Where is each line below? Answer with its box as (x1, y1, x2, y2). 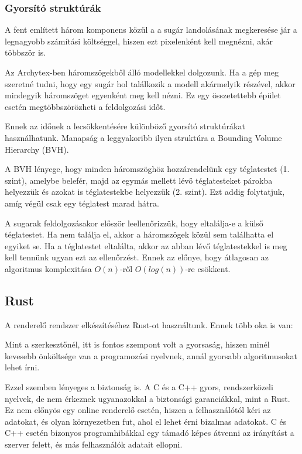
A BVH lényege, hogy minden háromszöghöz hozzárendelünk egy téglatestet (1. (5, 163, 290, 175)
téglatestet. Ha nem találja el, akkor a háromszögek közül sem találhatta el (5, 228, 274, 240)
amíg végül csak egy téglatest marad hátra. (5, 197, 159, 209)
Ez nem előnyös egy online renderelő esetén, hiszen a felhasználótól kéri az (5, 404, 271, 416)
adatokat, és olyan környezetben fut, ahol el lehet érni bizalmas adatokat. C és (5, 415, 287, 427)
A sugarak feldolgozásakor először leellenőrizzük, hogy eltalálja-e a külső (5, 216, 263, 229)
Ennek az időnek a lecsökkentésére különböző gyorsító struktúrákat (5, 120, 245, 132)
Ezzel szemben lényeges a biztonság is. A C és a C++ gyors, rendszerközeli (5, 381, 273, 393)
